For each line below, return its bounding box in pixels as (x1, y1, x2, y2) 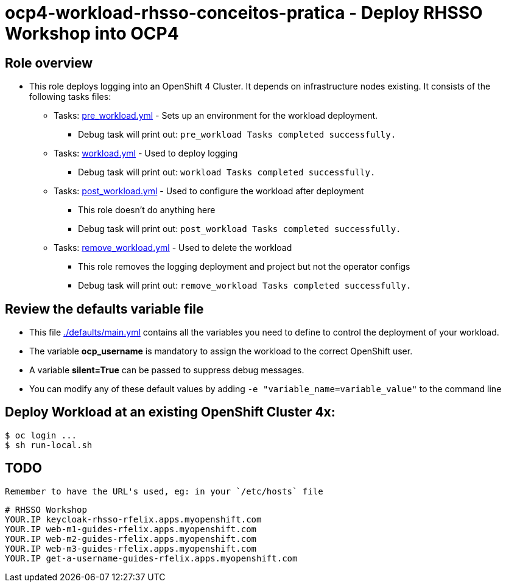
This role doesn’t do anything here (78, 205, 216, 216)
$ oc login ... (5, 430, 77, 440)
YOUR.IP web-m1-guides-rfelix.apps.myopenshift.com (5, 524, 257, 534)
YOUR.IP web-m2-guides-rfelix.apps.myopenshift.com (5, 533, 257, 544)
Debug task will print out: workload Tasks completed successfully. (78, 167, 376, 178)
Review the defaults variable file (5, 301, 204, 317)
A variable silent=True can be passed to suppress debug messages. (29, 365, 304, 376)
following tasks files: (29, 91, 111, 102)
